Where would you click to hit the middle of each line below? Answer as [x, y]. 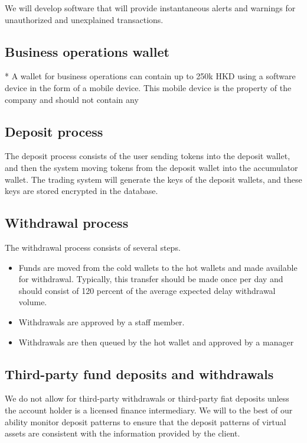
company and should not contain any [72, 99]
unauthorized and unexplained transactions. [84, 19]
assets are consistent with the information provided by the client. [123, 433]
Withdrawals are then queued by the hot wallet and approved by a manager [156, 342]
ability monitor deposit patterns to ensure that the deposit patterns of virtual [146, 421]
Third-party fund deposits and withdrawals [139, 374]
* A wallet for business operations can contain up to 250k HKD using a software [150, 76]
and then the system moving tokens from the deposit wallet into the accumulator [151, 167]
